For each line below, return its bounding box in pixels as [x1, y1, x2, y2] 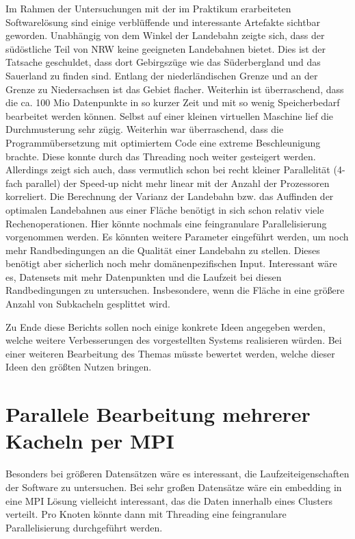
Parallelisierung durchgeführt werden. [5, 520, 163, 534]
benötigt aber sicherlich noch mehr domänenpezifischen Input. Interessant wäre [5, 256, 337, 271]
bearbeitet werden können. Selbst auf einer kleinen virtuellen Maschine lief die [5, 108, 334, 123]
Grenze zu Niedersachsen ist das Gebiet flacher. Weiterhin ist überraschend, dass [5, 82, 344, 96]
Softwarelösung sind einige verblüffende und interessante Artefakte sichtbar [5, 14, 320, 29]
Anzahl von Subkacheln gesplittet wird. [5, 297, 170, 311]
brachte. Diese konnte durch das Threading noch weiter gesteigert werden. [5, 149, 316, 163]
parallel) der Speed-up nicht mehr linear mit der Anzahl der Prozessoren [25, 175, 330, 190]
